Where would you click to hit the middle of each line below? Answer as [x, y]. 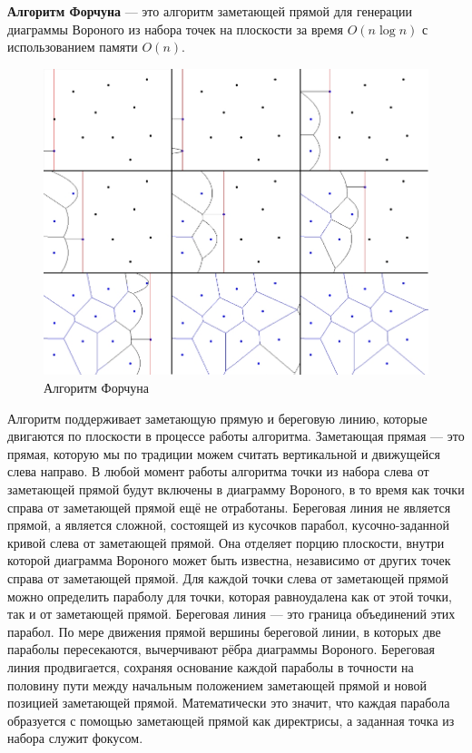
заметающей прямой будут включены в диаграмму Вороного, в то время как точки [236, 489]
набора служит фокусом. [75, 738]
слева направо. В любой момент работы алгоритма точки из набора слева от [218, 471]
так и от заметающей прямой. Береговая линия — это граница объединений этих [231, 614]
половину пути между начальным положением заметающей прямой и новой [217, 685]
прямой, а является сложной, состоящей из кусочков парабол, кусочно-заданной [229, 525]
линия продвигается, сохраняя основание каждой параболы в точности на [211, 666]
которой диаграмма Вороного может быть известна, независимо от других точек [229, 560]
